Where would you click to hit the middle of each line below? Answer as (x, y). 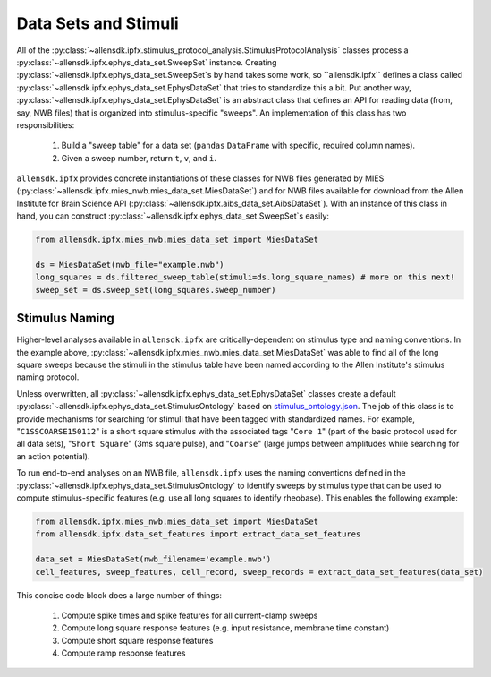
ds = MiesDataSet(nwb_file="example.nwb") (130, 265)
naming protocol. (48, 377)
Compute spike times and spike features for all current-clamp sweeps (190, 615)
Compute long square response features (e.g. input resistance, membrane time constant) (225, 628)
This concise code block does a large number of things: (119, 595)
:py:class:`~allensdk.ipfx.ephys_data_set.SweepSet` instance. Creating (147, 62)
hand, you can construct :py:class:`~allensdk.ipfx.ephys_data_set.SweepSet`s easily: (173, 216)
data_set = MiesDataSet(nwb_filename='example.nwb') (153, 559)
